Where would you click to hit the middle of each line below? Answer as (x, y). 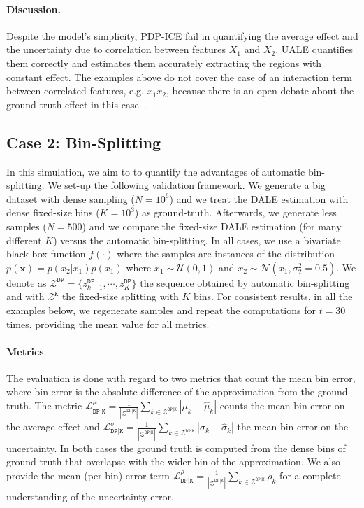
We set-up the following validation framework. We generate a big (187, 185)
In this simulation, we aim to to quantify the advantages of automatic (156, 171)
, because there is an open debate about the (260, 91)
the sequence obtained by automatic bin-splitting (245, 282)
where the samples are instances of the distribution (226, 254)
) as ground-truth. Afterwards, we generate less (235, 212)
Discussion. (34, 9)
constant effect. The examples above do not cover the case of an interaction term (179, 77)
